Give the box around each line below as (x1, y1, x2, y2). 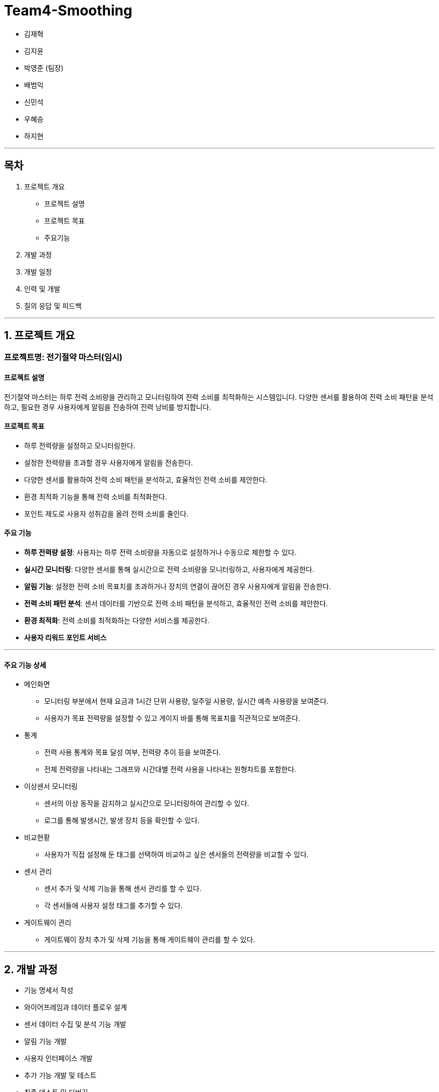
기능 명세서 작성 (24, 986, 74, 995)
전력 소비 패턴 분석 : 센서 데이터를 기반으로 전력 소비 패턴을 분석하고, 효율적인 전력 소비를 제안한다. (24, 599, 328, 608)
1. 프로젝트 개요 (4, 329, 75, 342)
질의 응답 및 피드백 (24, 301, 82, 310)
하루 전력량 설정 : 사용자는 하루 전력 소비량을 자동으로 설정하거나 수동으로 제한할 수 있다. (24, 548, 297, 557)
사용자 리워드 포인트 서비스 (24, 633, 107, 642)
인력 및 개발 (24, 284, 61, 293)
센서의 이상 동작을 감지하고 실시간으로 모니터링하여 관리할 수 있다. (44, 799, 250, 808)
